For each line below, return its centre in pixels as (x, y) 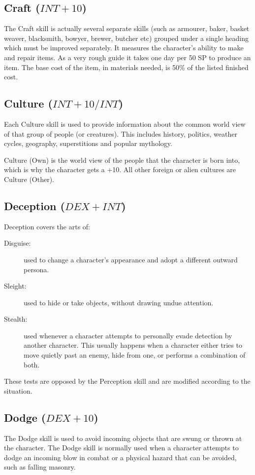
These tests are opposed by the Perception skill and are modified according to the (127, 381)
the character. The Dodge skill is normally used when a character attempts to (121, 448)
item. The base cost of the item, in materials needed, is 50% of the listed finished (126, 67)
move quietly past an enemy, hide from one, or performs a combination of (135, 355)
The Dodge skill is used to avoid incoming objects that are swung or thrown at (123, 438)
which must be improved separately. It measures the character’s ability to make (124, 48)
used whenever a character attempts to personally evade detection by (128, 335)
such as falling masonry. (40, 467)
